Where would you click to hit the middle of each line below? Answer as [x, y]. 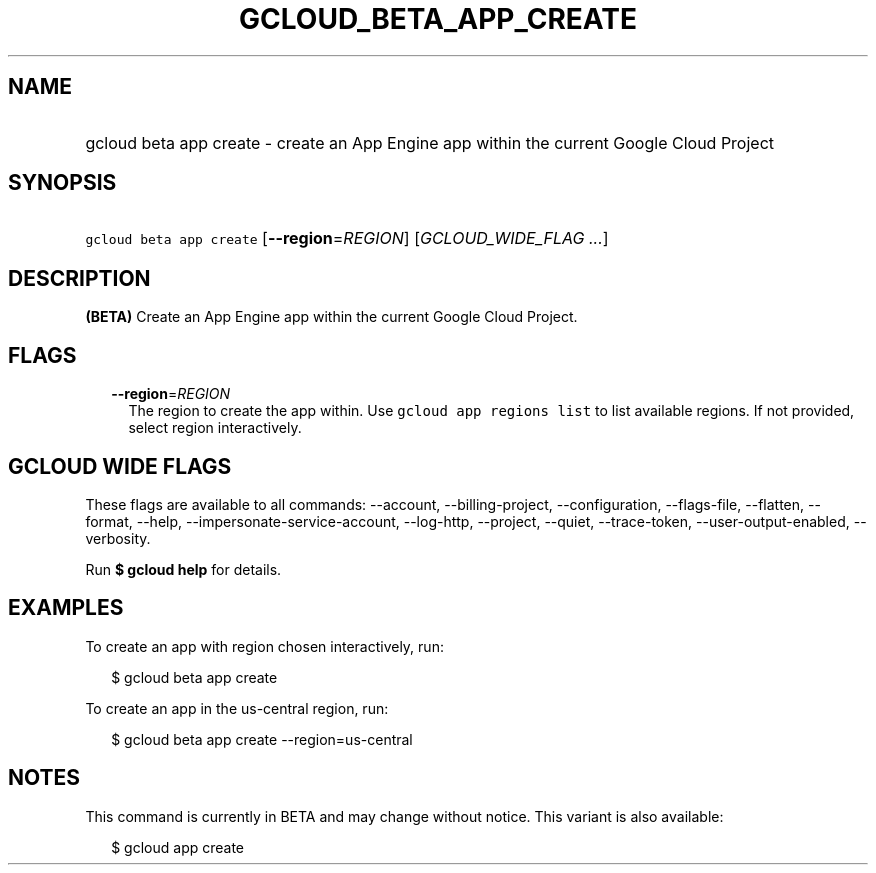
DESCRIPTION [79, 278]
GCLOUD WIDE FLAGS [120, 466]
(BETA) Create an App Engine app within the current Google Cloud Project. [331, 317]
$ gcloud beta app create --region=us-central [262, 739]
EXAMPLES [66, 608]
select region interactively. [215, 428]
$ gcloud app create [178, 847]
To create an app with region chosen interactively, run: [264, 646]
